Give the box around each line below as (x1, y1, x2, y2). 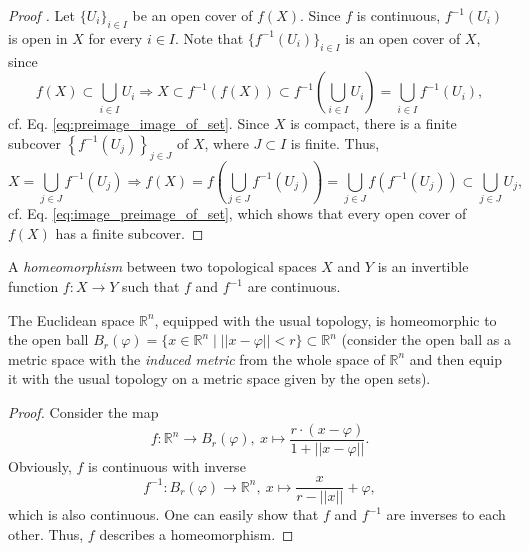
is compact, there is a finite (290, 113, 457, 134)
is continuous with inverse (88, 455, 246, 476)
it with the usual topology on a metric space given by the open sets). (8, 368, 431, 389)
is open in (8, 27, 68, 48)
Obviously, (8, 455, 72, 476)
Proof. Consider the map (8, 402, 159, 423)
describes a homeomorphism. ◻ (99, 523, 294, 544)
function (8, 276, 59, 297)
